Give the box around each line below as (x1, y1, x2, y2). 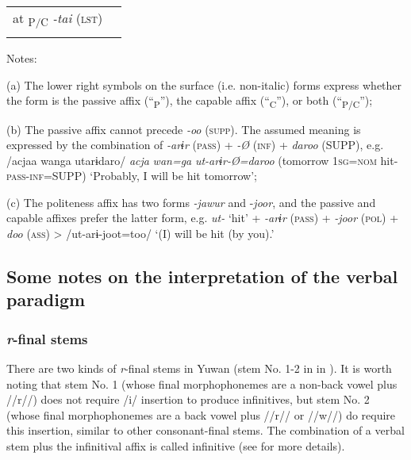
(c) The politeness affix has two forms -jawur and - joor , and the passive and (6, 194, 376, 210)
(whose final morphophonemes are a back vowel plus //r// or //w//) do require (6, 406, 396, 423)
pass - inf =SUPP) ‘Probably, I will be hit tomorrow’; (6, 167, 258, 184)
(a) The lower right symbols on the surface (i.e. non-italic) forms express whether (6, 76, 402, 93)
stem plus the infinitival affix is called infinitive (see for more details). (6, 438, 345, 454)
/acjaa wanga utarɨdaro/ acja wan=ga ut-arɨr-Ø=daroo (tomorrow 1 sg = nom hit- (6, 151, 398, 168)
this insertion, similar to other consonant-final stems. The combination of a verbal (6, 422, 405, 439)
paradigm (6, 287, 86, 312)
